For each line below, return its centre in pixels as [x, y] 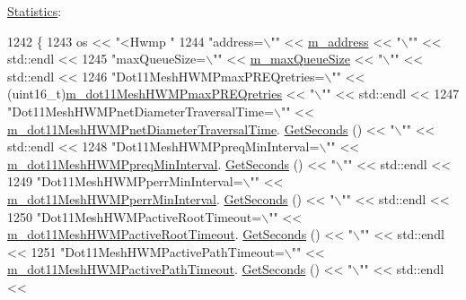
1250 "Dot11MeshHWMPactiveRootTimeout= [135, 216]
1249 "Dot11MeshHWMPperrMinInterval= [125, 181]
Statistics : [35, 11]
